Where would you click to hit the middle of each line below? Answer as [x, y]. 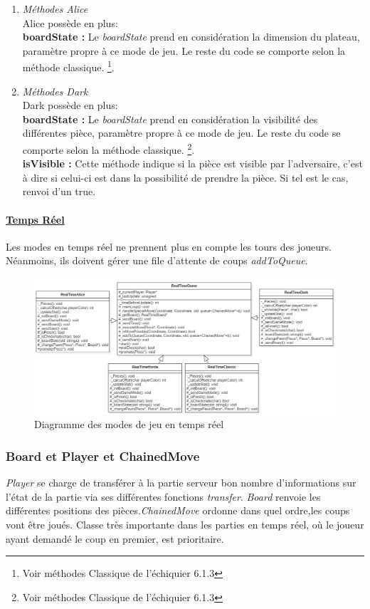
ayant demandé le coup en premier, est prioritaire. [115, 538]
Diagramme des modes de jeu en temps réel [129, 424]
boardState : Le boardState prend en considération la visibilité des [170, 119]
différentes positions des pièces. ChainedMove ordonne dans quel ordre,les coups [178, 510]
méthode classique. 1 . [68, 66]
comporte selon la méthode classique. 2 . [109, 149]
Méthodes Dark [55, 91]
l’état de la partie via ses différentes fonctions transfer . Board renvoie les [163, 496]
